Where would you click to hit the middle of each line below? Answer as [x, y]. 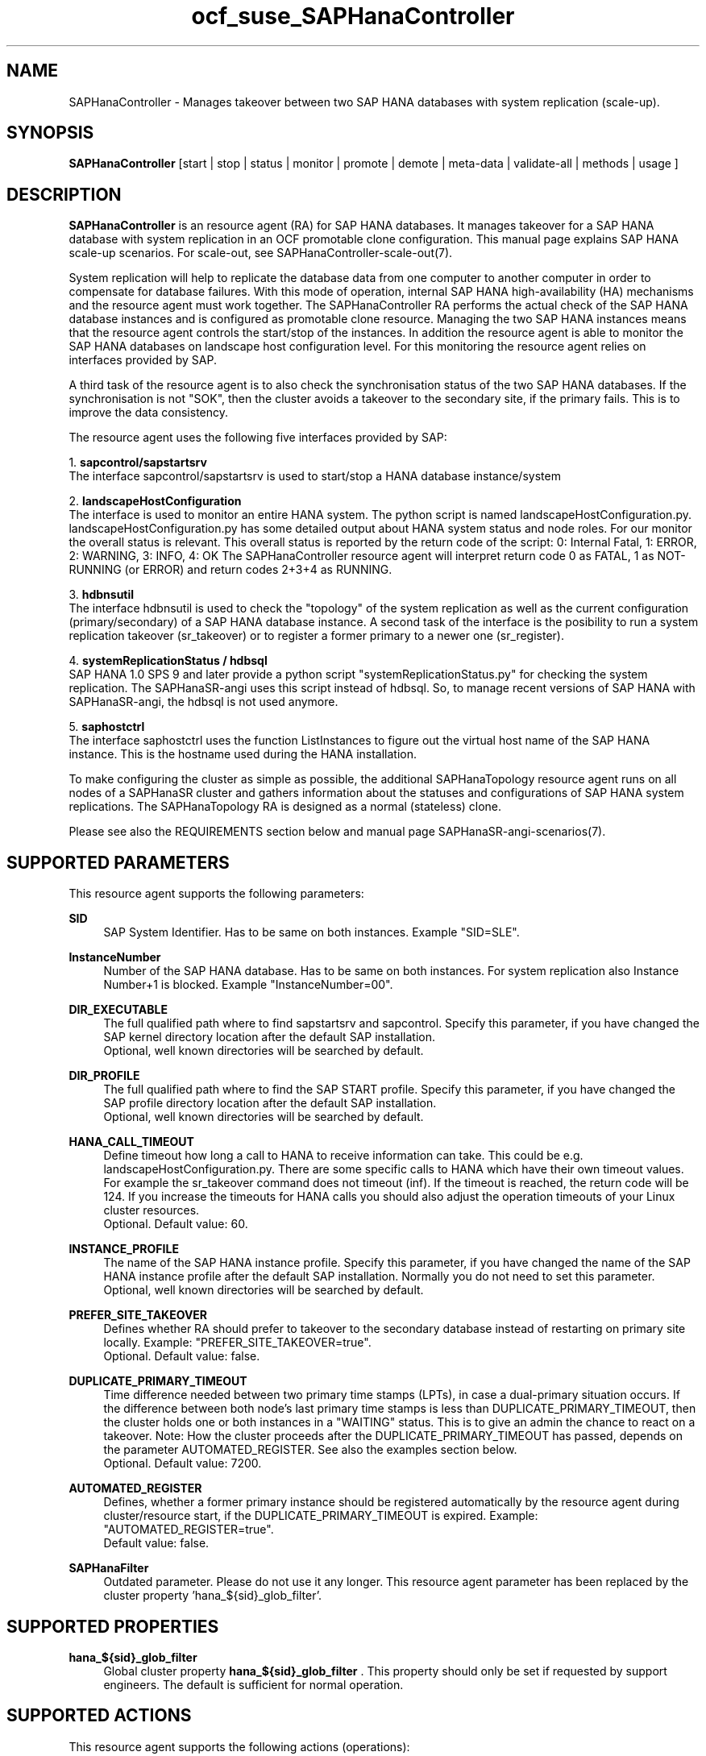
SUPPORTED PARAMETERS [118, 862]
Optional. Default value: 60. [176, 1224]
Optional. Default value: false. [182, 1356]
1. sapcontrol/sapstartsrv [138, 463]
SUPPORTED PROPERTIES [113, 1626]
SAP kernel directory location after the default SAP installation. [270, 1037]
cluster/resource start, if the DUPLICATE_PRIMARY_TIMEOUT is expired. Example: [321, 1516]
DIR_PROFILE [104, 1076]
